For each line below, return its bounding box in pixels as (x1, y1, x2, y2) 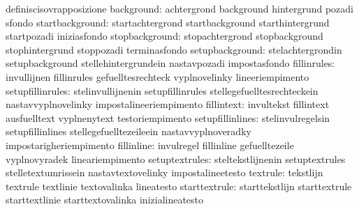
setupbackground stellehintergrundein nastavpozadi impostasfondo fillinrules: (6, 56, 335, 70)
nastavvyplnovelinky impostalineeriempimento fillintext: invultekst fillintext (6, 97, 330, 111)
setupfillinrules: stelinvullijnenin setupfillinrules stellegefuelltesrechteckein (6, 83, 318, 98)
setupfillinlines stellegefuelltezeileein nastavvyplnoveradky (6, 124, 251, 139)
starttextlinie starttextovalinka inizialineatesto (6, 192, 204, 207)
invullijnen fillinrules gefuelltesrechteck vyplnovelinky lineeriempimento (6, 69, 309, 84)
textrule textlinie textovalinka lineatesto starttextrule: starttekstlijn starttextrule (6, 178, 352, 193)
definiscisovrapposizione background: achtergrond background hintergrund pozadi (6, 1, 353, 15)
